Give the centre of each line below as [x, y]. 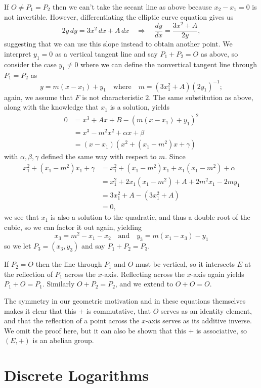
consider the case [30, 64]
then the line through [69, 264]
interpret [18, 53]
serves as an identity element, [206, 310]
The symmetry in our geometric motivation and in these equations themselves [125, 301]
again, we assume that [38, 97]
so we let [18, 246]
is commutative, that [118, 310]
